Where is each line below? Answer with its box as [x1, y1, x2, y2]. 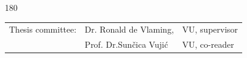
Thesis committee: [9, 23, 77, 36]
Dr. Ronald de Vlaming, [85, 23, 174, 36]
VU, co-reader [182, 38, 234, 51]
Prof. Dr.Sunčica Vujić [85, 38, 168, 51]
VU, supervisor [182, 23, 238, 36]
